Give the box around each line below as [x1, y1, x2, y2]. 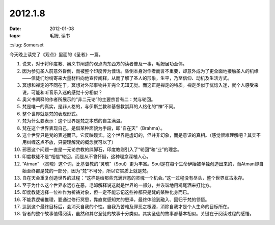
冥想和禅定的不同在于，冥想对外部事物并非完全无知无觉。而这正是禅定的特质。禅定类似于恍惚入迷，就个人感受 [22, 82, 254, 88]
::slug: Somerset [9, 42, 44, 48]
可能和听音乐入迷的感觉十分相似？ [31, 89, 103, 95]
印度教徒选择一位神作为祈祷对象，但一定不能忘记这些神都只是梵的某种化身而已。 [22, 189, 192, 195]
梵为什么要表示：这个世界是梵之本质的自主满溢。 [22, 118, 125, 124]
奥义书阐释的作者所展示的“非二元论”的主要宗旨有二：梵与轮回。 [22, 96, 156, 103]
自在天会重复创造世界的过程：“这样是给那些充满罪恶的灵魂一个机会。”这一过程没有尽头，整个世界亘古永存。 [22, 175, 247, 181]
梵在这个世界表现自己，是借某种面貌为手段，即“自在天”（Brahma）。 [22, 125, 166, 131]
